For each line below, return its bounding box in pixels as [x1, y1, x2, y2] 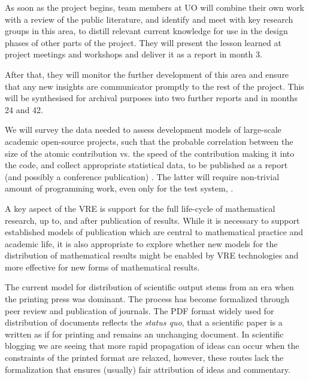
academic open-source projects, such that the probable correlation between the [5, 135, 293, 147]
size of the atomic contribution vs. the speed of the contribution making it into [5, 147, 295, 159]
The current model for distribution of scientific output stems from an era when [5, 281, 294, 293]
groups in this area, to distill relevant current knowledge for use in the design [5, 25, 288, 37]
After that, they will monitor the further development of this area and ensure [5, 68, 289, 80]
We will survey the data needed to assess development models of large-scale [5, 123, 281, 136]
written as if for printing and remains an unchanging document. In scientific [5, 327, 284, 340]
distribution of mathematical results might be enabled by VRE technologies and [5, 249, 299, 262]
